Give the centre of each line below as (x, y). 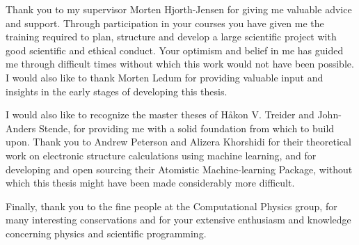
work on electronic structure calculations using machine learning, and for (161, 155)
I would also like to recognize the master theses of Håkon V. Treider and (160, 114)
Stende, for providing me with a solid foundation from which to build (186, 128)
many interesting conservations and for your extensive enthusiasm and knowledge (178, 220)
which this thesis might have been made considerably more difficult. (150, 183)
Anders (21, 128)
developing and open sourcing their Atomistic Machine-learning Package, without (179, 169)
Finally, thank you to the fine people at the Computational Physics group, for (171, 206)
